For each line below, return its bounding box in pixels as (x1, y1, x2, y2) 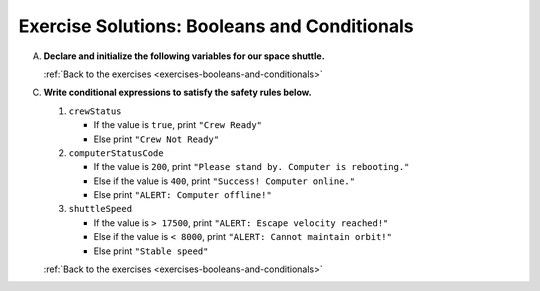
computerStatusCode (68, 147, 164, 159)
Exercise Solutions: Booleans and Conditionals (18, 15, 414, 37)
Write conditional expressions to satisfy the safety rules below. (43, 86, 312, 99)
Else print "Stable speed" (93, 245, 209, 257)
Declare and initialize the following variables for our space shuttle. (43, 50, 325, 62)
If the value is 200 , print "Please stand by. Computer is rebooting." (93, 161, 410, 173)
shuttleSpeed (68, 203, 133, 215)
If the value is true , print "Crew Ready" (93, 119, 262, 131)
